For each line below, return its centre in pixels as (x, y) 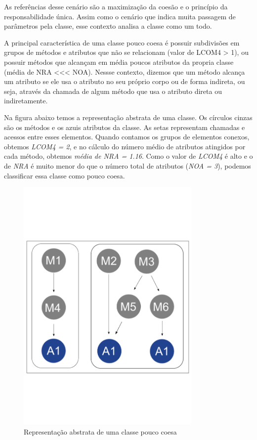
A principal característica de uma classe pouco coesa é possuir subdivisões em (122, 42)
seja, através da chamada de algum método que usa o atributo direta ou (113, 91)
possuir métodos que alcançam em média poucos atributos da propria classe (119, 62)
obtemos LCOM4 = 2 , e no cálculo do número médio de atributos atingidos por (125, 146)
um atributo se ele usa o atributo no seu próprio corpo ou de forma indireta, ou (125, 81)
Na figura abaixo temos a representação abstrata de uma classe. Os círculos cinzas (128, 117)
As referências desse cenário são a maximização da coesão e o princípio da (116, 6)
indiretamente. (26, 101)
